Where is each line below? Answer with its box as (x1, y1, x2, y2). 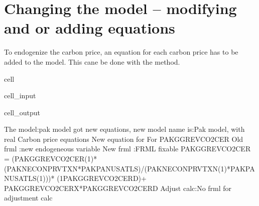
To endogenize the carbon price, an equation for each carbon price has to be (4, 47, 238, 57)
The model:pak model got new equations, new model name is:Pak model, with (4, 124, 245, 134)
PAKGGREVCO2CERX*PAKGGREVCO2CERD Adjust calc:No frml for (4, 182, 232, 193)
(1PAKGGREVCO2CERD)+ (57, 173, 147, 183)
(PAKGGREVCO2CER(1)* (12, 153, 97, 164)
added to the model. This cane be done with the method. (4, 56, 180, 67)
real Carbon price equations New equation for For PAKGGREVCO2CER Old (4, 133, 243, 144)
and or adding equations (4, 18, 175, 38)
